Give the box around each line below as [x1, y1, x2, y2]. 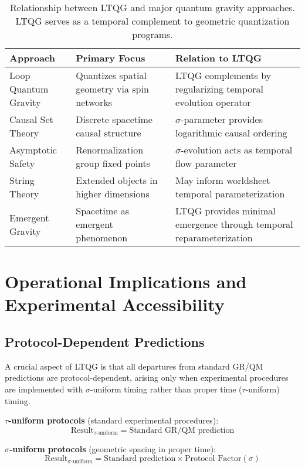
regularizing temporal [175, 82, 263, 95]
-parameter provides [181, 112, 263, 126]
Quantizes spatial [76, 69, 147, 82]
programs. [132, 28, 173, 41]
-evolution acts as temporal [181, 143, 293, 156]
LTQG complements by [175, 69, 272, 82]
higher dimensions [76, 187, 150, 200]
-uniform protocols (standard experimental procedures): [8, 414, 219, 426]
